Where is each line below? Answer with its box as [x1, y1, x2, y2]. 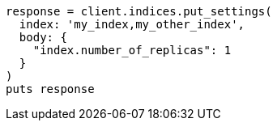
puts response [6, 83, 95, 95]
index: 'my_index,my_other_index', [19, 18, 245, 31]
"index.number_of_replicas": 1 [32, 44, 232, 57]
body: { [19, 31, 67, 44]
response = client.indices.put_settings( [6, 5, 272, 18]
